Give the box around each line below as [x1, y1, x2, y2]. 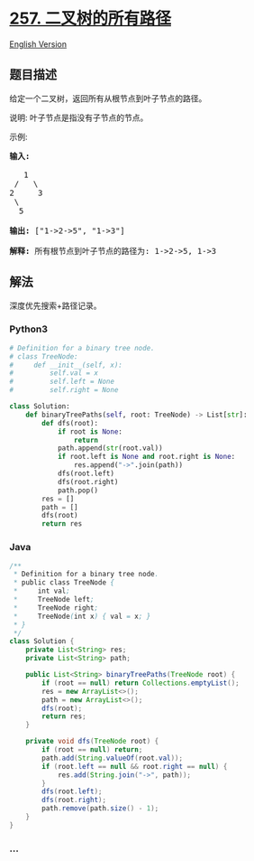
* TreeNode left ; [13, 595, 95, 604]
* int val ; [13, 586, 70, 596]
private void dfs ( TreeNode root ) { [25, 737, 159, 746]
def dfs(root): [41, 418, 99, 427]
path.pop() [57, 485, 99, 495]
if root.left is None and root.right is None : [57, 453, 236, 462]
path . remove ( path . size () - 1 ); [41, 804, 159, 813]
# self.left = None [9, 377, 115, 387]
